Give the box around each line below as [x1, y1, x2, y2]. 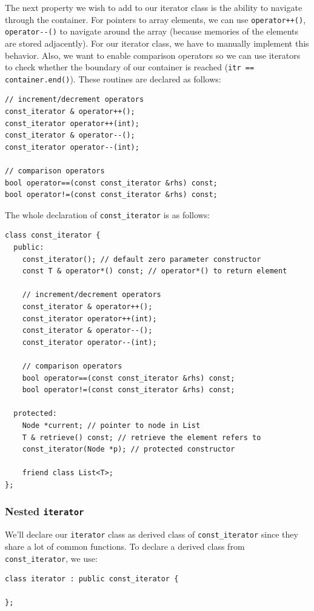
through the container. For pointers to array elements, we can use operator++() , [5, 13, 306, 25]
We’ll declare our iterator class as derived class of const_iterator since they [5, 528, 298, 541]
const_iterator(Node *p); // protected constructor [22, 445, 235, 454]
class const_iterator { [5, 231, 101, 240]
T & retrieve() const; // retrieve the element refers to [22, 433, 261, 442]
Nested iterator [5, 504, 84, 519]
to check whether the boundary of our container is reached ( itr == [5, 61, 255, 73]
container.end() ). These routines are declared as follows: [5, 72, 221, 85]
